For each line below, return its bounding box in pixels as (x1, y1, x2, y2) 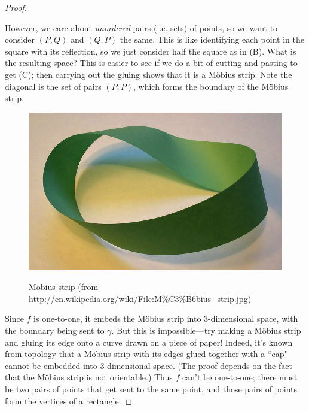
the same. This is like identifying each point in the (120, 33, 304, 46)
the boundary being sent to (5, 324, 105, 336)
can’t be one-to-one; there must (182, 371, 298, 383)
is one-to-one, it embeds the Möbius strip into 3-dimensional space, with (33, 312, 298, 325)
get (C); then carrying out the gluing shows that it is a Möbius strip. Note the (5, 68, 292, 80)
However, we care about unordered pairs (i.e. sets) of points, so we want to (5, 21, 278, 34)
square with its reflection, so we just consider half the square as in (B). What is (5, 44, 296, 57)
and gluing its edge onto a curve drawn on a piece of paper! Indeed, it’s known (5, 336, 293, 348)
